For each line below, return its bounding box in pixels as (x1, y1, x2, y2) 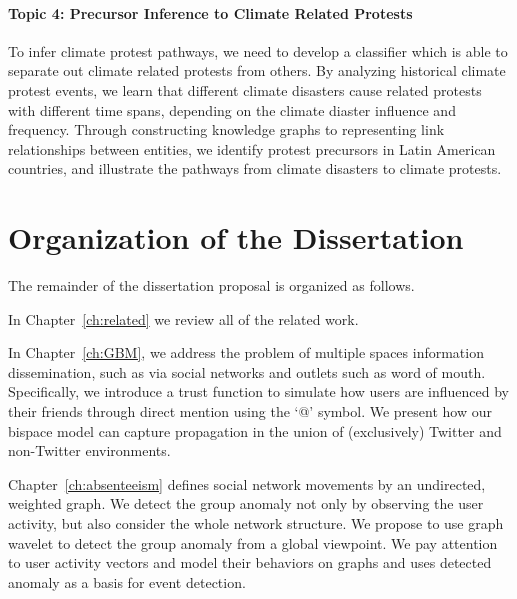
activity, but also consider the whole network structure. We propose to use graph (8, 513, 504, 534)
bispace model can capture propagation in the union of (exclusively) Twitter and (8, 420, 502, 441)
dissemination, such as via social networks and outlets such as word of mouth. (8, 361, 486, 382)
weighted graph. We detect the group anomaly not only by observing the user (8, 493, 484, 514)
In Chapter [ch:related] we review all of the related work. (8, 308, 359, 329)
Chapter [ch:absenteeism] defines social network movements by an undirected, (8, 473, 486, 494)
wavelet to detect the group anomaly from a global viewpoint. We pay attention (8, 532, 498, 553)
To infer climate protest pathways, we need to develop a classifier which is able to (8, 40, 508, 61)
